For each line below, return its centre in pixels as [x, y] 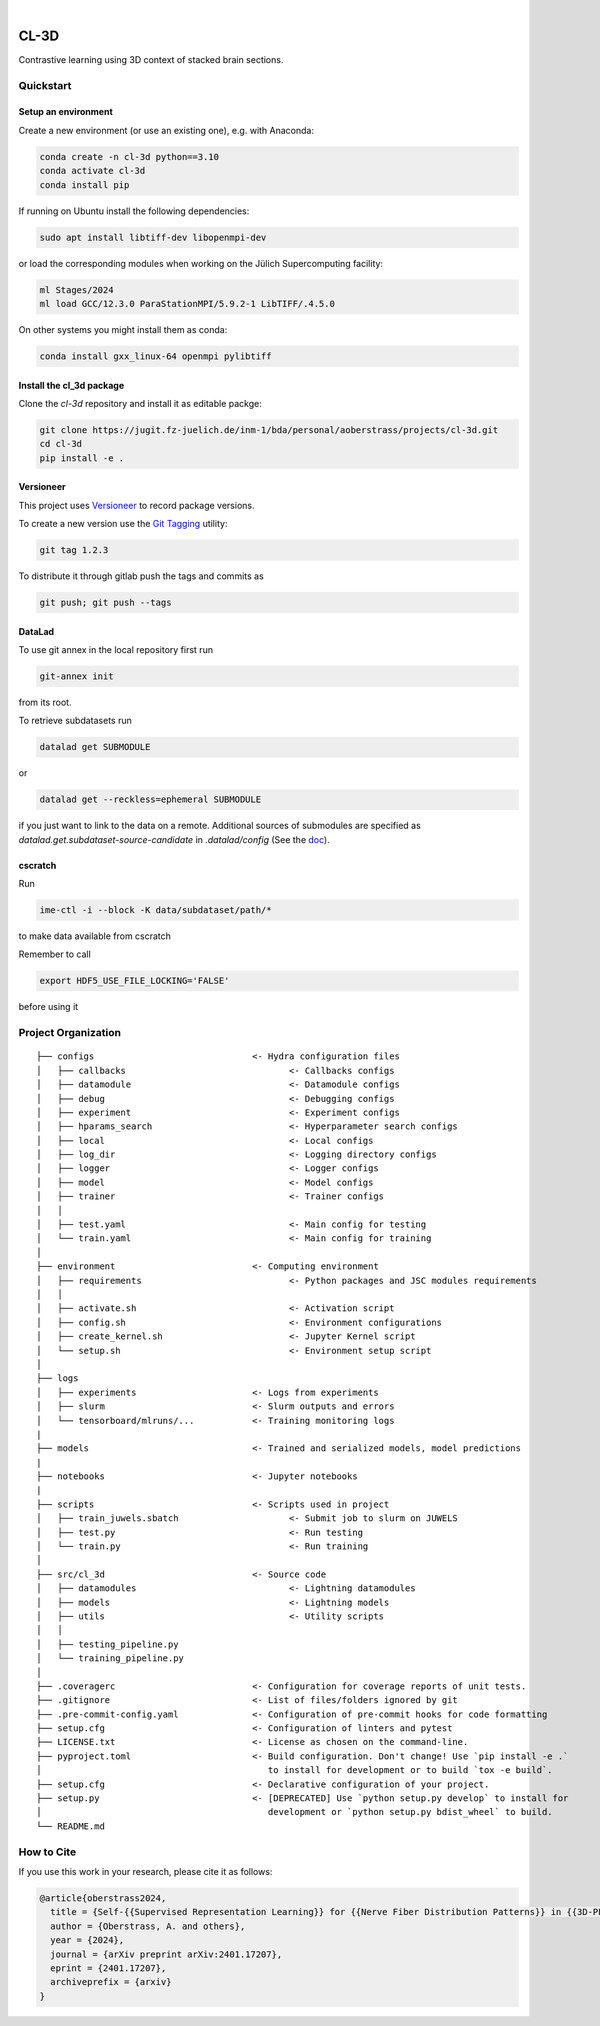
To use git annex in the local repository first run [116, 649]
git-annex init [76, 676]
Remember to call [55, 954]
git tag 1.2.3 [74, 550]
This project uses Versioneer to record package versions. [136, 505]
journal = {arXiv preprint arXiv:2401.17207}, [166, 1954]
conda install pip [84, 184]
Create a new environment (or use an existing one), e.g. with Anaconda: [166, 130]
